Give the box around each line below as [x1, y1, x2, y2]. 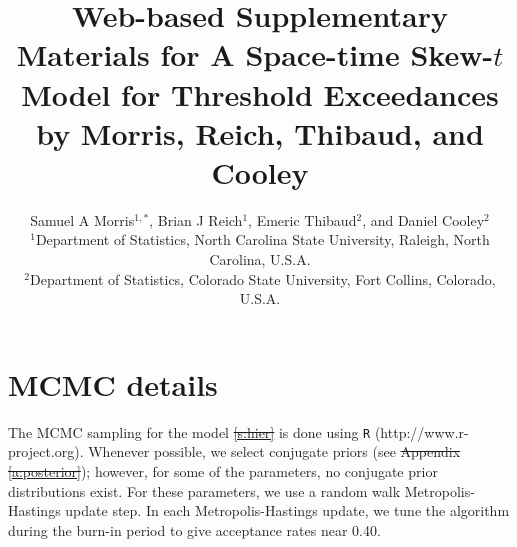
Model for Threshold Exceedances [21, 73, 499, 114]
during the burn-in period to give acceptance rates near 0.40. [8, 519, 381, 540]
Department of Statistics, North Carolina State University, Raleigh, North [35, 229, 490, 250]
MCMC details [8, 363, 218, 404]
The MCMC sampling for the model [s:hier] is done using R [8, 421, 371, 442]
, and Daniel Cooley [362, 209, 485, 230]
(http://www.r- [374, 421, 469, 442]
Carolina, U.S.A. [209, 249, 311, 270]
